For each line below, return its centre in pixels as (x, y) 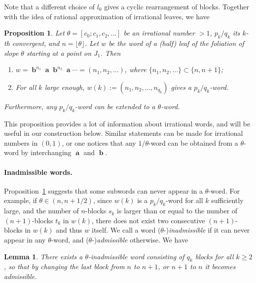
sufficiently (227, 200)
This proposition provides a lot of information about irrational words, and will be (127, 123)
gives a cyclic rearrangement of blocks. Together (177, 6)
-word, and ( (70, 239)
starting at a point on (59, 53)
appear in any (25, 239)
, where (135, 69)
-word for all (184, 200)
